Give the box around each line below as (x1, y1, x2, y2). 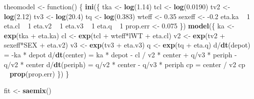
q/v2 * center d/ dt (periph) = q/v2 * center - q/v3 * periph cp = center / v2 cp (4, 59, 246, 69)
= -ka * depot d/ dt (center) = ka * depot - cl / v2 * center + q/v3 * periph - (4, 49, 237, 59)
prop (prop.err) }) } (9, 69, 69, 79)
